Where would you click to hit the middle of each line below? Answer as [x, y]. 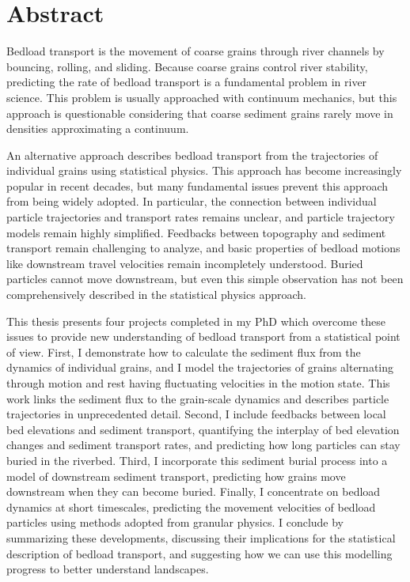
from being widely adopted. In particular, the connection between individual [192, 201]
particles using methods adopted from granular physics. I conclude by [175, 522]
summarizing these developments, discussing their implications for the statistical [201, 537]
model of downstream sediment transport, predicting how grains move [176, 476]
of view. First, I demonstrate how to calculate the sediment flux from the [184, 351]
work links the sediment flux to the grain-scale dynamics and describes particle [198, 398]
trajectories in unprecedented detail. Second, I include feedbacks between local [196, 414]
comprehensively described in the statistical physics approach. [156, 295]
